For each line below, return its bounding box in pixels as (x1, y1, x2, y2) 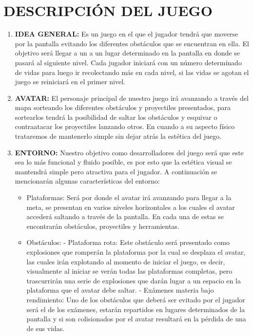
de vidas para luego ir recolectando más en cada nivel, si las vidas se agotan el (15, 67, 249, 77)
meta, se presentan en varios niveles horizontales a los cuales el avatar (26, 202, 235, 212)
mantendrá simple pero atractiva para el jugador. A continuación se (15, 166, 217, 176)
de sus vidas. (26, 323, 65, 333)
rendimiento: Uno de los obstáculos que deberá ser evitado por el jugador (26, 294, 245, 304)
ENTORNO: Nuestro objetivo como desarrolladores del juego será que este (15, 147, 244, 157)
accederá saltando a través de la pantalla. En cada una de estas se (26, 211, 224, 222)
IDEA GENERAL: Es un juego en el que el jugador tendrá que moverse (15, 29, 238, 39)
